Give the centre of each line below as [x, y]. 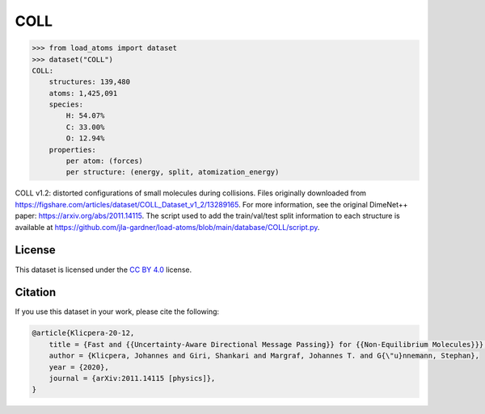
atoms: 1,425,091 [83, 93]
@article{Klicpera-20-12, [83, 333]
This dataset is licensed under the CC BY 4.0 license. [103, 270]
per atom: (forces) [104, 161]
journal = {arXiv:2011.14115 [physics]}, [132, 378]
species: [66, 105]
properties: [73, 150]
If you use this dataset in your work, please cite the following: [117, 312]
